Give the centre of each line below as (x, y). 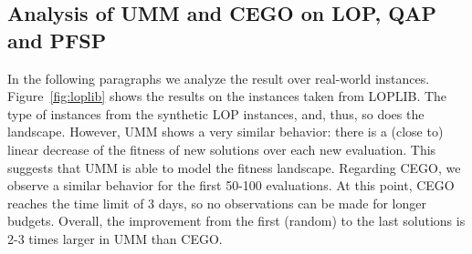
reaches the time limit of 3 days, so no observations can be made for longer (217, 203)
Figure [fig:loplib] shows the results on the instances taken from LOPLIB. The (227, 96)
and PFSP (57, 40)
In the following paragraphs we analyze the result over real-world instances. (219, 78)
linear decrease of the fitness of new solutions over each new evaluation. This (222, 149)
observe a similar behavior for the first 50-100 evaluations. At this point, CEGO (231, 185)
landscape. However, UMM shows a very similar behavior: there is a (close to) (226, 132)
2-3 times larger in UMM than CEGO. (115, 238)
